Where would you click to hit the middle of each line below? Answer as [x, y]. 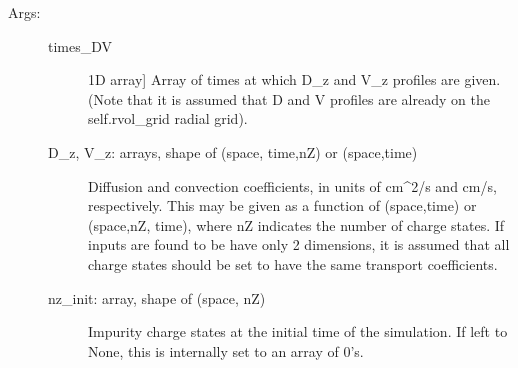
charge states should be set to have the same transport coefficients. [293, 263]
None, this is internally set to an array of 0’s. [226, 350]
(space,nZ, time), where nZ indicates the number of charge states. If [296, 224]
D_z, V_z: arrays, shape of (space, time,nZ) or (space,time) [233, 151]
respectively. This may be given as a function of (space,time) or [282, 205]
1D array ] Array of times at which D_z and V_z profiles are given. [294, 79]
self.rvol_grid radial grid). [168, 118]
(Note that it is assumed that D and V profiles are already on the [289, 98]
